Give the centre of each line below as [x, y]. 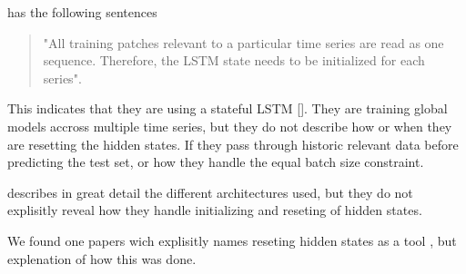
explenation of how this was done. [102, 258]
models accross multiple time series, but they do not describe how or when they [230, 126]
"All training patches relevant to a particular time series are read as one [243, 42]
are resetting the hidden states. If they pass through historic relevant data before [233, 144]
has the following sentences [82, 12]
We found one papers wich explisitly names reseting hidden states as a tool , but [232, 240]
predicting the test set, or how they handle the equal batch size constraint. [216, 162]
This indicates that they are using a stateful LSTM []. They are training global [228, 108]
